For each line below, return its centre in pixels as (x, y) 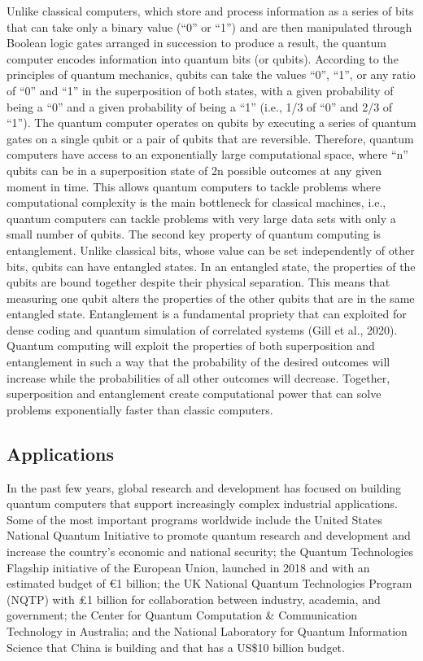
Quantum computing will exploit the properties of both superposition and (191, 346)
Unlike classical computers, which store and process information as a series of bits (210, 11)
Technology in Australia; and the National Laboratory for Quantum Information (207, 630)
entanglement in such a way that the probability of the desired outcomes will (198, 362)
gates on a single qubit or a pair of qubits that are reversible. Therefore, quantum (210, 138)
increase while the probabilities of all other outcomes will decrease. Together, (198, 377)
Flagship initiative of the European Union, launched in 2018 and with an (188, 567)
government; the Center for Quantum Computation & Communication (182, 615)
